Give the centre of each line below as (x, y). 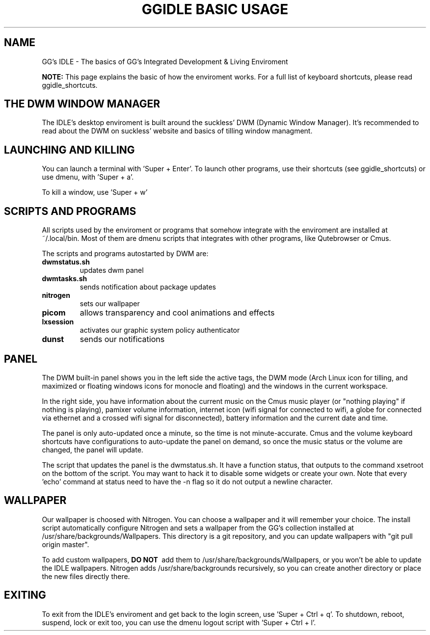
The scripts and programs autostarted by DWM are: (125, 254)
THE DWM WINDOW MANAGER (82, 104)
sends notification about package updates (148, 287)
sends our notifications (122, 339)
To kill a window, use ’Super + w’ (95, 192)
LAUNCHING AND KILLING (69, 150)
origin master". (66, 544)
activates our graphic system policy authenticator (160, 330)
